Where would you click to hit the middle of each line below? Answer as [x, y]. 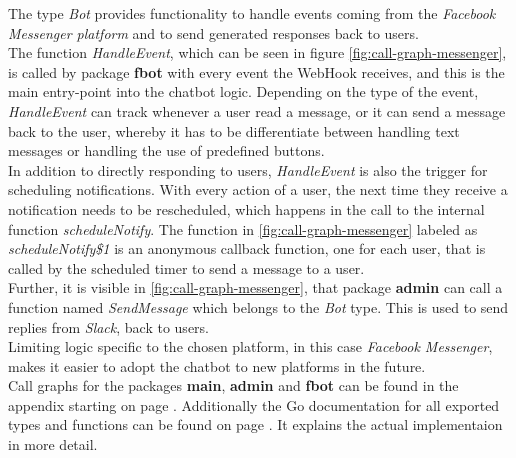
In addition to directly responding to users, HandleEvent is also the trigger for [248, 169]
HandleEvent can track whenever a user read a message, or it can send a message [257, 110]
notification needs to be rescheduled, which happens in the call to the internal [246, 208]
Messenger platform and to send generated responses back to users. [213, 32]
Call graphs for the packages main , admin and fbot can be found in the [233, 385]
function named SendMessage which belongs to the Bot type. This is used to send [258, 306]
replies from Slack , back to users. [109, 326]
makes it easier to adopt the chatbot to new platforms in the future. [217, 365]
